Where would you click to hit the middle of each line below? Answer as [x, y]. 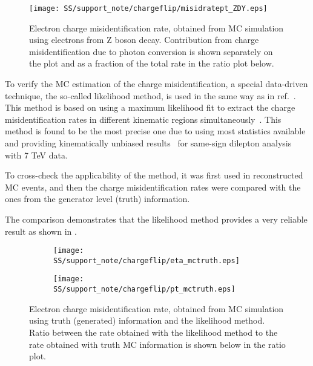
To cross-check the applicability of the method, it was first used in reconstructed [154, 175]
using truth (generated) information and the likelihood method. [147, 320]
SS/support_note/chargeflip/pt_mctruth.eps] [144, 289]
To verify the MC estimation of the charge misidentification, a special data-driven [156, 84]
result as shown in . [41, 231]
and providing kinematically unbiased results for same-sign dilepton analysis [148, 143]
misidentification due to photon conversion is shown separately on [151, 51]
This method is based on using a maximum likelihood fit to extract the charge [150, 107]
